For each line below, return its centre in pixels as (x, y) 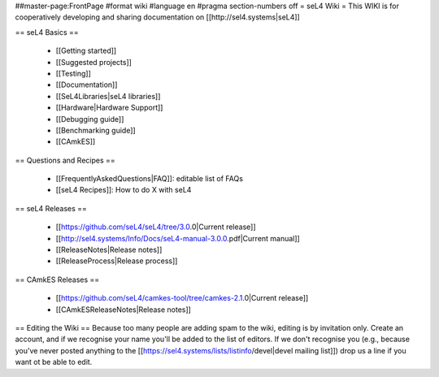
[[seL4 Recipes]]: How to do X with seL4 (124, 190)
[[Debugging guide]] (90, 119)
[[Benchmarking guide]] (96, 130)
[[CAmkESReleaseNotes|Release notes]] (123, 310)
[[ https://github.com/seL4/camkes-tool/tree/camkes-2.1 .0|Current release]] (182, 298)
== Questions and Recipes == (65, 160)
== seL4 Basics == (47, 32)
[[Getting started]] (86, 51)
